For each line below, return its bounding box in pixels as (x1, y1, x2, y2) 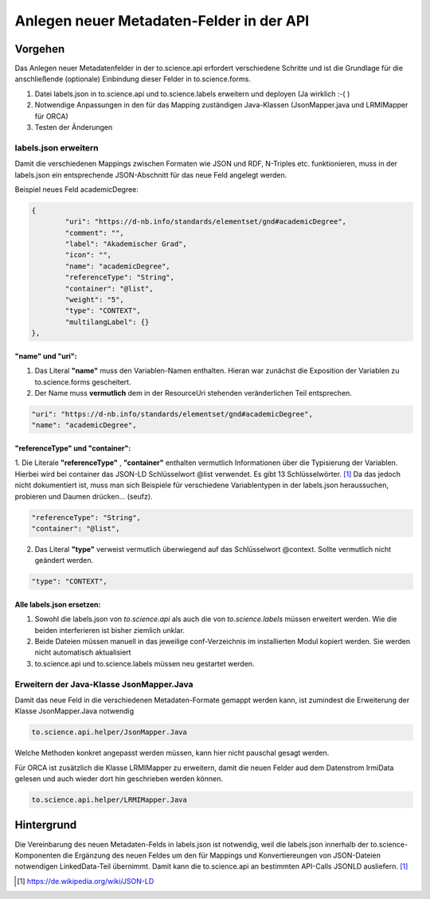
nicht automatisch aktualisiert (34, 647, 131, 657)
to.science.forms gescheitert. (34, 377, 131, 386)
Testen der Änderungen (34, 123, 113, 132)
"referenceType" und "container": (14, 443, 131, 453)
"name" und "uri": (14, 351, 77, 361)
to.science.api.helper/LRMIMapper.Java (31, 795, 187, 804)
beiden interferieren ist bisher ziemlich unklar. (34, 625, 185, 635)
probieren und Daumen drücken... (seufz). (14, 491, 153, 501)
